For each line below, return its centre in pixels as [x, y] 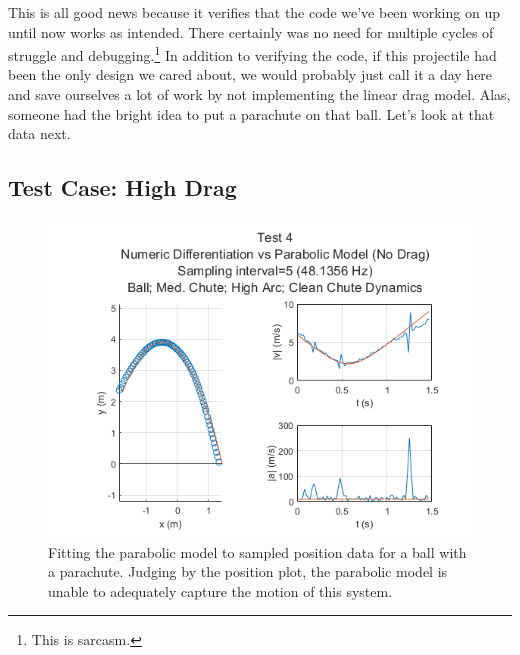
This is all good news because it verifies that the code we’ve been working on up [254, 12]
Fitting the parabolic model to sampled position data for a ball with [257, 551]
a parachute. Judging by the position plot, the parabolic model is [248, 571]
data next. [39, 133]
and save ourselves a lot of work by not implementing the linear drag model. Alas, [259, 94]
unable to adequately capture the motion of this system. [220, 590]
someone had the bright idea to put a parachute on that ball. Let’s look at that [251, 113]
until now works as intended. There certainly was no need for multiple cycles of [251, 31]
